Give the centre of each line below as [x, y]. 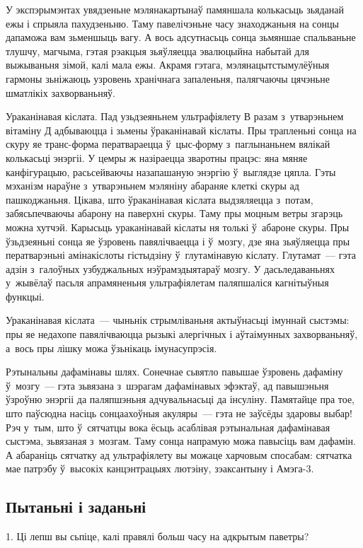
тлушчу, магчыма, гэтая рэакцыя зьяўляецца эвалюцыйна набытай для [157, 51]
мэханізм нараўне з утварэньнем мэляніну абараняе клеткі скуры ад [152, 186]
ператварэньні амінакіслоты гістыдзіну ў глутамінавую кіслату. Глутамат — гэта [181, 255]
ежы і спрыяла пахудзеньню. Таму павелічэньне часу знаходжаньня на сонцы [172, 23]
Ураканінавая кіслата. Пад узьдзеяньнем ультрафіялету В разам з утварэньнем [175, 116]
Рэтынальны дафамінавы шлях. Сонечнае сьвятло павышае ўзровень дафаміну [174, 372]
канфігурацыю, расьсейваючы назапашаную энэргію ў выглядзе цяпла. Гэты [171, 171]
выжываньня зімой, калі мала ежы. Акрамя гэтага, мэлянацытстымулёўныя [168, 65]
